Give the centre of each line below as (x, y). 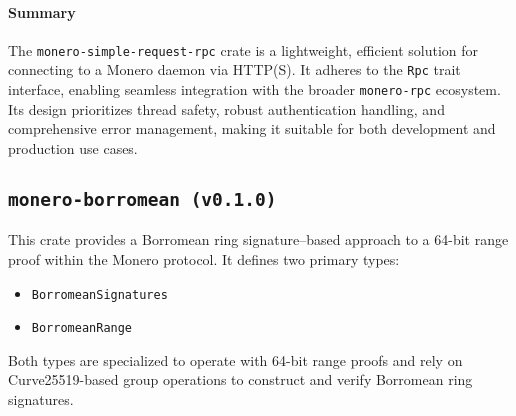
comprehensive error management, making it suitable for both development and (252, 128)
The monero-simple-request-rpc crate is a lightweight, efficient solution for (243, 49)
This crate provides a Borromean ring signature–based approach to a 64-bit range (258, 239)
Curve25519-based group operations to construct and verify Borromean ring (240, 379)
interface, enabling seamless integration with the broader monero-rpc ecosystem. (254, 89)
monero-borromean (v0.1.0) (142, 199)
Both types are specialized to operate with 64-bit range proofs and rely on (235, 359)
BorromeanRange (82, 328)
